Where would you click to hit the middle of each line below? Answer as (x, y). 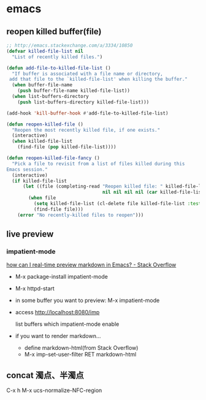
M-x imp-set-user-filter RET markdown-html (80, 355)
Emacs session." (27, 169)
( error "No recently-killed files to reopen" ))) (81, 215)
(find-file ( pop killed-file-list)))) (67, 147)
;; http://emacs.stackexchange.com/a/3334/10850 (70, 45)
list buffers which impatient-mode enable (67, 324)
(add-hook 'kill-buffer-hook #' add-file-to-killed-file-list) (87, 113)
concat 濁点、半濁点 (45, 375)
